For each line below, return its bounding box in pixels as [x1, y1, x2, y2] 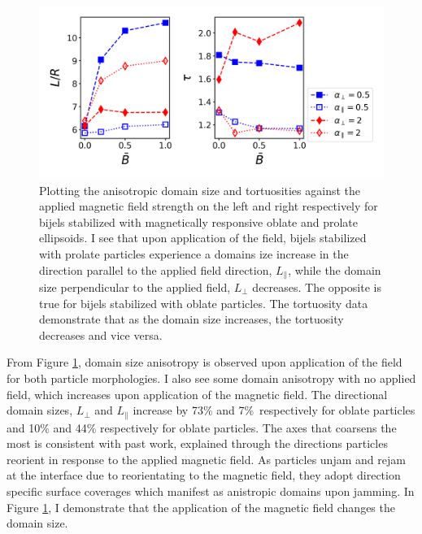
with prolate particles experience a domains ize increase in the [39, 245, 349, 262]
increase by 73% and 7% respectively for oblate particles [133, 402, 415, 419]
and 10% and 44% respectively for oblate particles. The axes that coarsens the [7, 419, 397, 436]
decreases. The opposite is [252, 279, 381, 296]
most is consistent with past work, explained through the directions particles [7, 435, 388, 452]
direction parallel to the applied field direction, [39, 261, 272, 278]
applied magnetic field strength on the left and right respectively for [39, 198, 378, 215]
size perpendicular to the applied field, [39, 279, 231, 296]
